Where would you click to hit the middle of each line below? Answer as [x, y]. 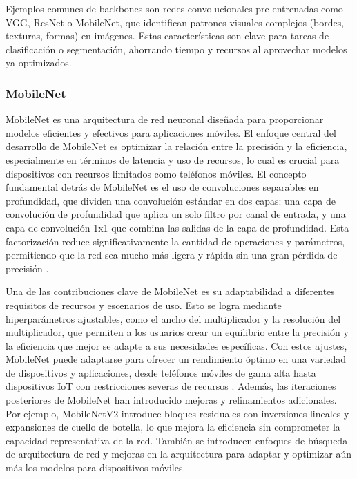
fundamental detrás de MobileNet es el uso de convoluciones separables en [162, 187]
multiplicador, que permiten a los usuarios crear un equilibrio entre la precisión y [177, 332]
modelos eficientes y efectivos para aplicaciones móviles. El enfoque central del [171, 132]
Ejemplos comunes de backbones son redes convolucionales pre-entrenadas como [174, 8]
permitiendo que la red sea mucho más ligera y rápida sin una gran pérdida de [172, 255]
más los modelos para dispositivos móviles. [96, 468]
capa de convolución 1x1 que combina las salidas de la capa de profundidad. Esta [177, 227]
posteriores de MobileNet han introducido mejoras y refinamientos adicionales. [171, 400]
